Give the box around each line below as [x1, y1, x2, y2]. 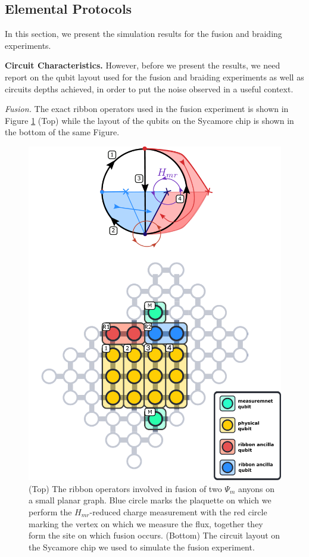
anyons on [238, 482, 275, 494]
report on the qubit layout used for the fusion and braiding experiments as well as [5, 70, 304, 83]
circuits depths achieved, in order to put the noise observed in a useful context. [5, 82, 294, 95]
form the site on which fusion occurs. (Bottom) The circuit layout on [29, 529, 280, 542]
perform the [29, 505, 72, 518]
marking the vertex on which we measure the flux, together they [29, 517, 263, 530]
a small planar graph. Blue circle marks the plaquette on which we [29, 494, 271, 506]
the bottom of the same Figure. [5, 126, 120, 138]
